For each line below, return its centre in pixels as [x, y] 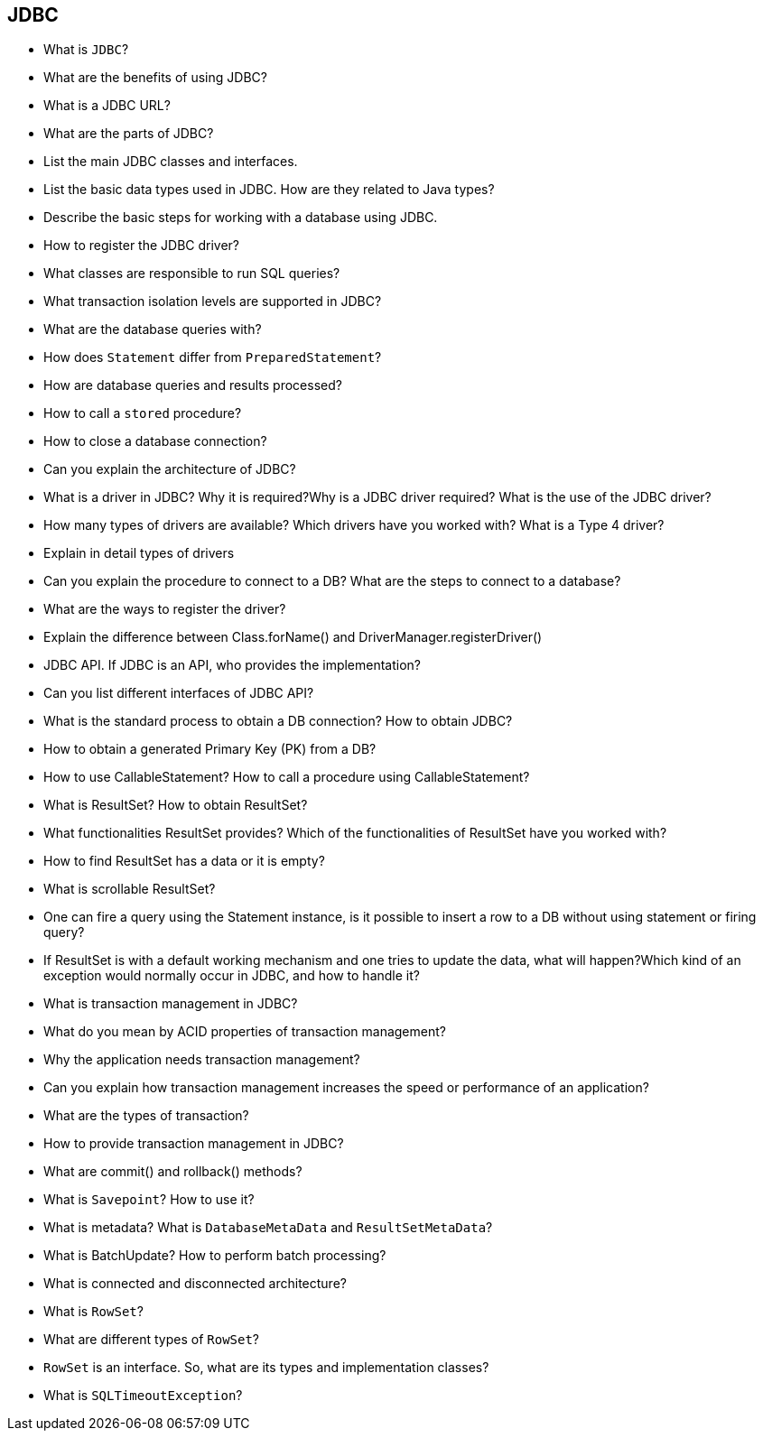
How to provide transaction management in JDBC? [194, 1144]
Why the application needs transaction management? [202, 1060]
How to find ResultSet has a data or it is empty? [184, 861]
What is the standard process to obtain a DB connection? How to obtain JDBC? [278, 721]
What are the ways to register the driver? [165, 609]
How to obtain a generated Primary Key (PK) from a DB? [210, 749]
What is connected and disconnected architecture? [195, 1284]
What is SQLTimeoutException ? [143, 1396]
